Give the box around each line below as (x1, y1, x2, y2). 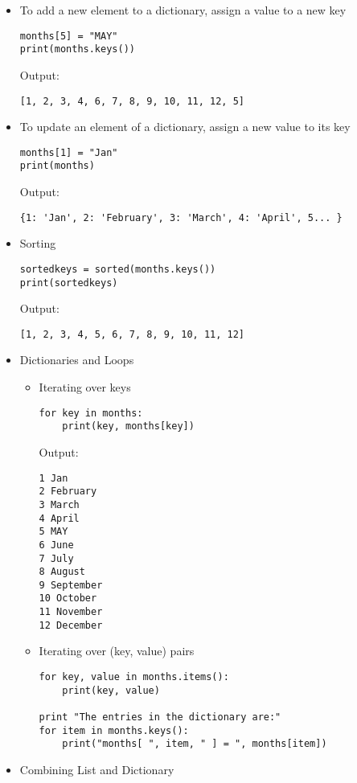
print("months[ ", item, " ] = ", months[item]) (62, 738, 327, 750)
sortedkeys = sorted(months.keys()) (19, 263, 216, 275)
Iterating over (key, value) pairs (39, 642, 195, 659)
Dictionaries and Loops (19, 351, 134, 368)
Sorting (19, 235, 56, 252)
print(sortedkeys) (19, 277, 118, 289)
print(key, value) (62, 684, 160, 696)
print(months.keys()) (19, 43, 135, 55)
